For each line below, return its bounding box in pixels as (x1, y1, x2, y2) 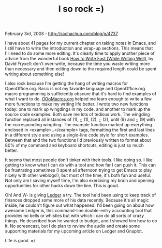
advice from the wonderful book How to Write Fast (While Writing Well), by (5, 56, 154, 62)
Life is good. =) (5, 238, 35, 244)
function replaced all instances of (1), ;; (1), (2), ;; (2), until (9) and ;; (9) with (5, 116, 155, 122)
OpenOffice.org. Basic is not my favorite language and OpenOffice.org (5, 86, 145, 92)
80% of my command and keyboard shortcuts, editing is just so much (5, 142, 144, 149)
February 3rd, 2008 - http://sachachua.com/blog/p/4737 (5, 31, 118, 37)
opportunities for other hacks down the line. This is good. (5, 183, 119, 189)
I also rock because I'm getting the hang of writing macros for (5, 81, 128, 86)
